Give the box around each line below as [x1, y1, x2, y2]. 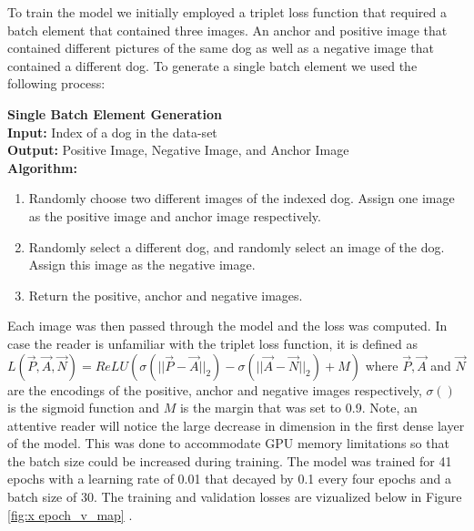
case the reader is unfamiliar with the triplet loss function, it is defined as [7, 333, 418, 352]
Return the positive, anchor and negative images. [28, 285, 303, 304]
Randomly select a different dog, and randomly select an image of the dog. [28, 237, 445, 256]
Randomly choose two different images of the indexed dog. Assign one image [28, 189, 455, 208]
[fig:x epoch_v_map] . [7, 505, 133, 524]
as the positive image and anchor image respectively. [28, 206, 321, 225]
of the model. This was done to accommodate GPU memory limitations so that [7, 434, 449, 453]
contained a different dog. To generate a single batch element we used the [7, 56, 418, 75]
